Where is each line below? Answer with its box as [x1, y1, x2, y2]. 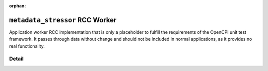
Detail [9, 55, 24, 62]
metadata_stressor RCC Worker [9, 15, 117, 24]
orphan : [9, 3, 26, 8]
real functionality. [9, 43, 45, 49]
